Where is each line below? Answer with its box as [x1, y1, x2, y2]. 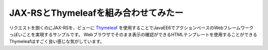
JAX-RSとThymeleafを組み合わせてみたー [9, 7, 184, 18]
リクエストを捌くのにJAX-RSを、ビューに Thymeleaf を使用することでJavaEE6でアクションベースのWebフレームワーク [9, 25, 254, 31]
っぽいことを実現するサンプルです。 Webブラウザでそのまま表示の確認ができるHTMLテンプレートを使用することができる [9, 31, 258, 37]
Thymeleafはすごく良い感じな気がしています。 [9, 39, 105, 45]
